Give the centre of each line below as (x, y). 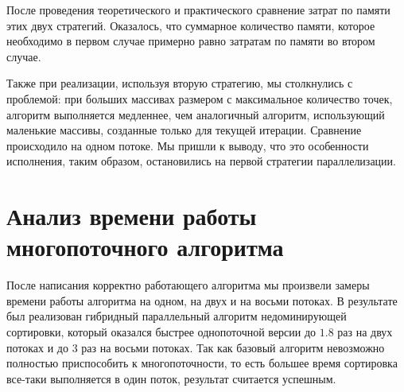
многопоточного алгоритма (145, 247)
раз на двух (365, 332)
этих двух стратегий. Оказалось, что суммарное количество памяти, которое (191, 25)
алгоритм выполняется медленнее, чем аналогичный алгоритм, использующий (196, 114)
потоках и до (37, 347)
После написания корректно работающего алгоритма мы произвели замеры (188, 285)
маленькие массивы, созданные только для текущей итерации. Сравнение (184, 130)
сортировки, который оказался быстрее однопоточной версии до (161, 332)
